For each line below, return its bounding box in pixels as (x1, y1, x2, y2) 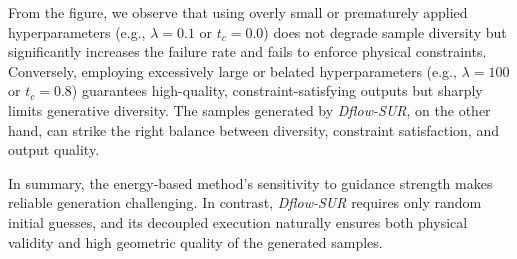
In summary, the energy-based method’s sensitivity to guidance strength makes (8, 172, 493, 193)
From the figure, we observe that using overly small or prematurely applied (8, 2, 468, 22)
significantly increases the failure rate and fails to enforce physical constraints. (8, 41, 487, 62)
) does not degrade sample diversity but (263, 21, 507, 42)
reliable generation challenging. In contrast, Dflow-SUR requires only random (8, 192, 482, 213)
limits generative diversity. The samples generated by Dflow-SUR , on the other (8, 99, 491, 120)
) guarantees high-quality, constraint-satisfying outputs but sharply (71, 80, 483, 101)
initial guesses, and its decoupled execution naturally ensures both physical (8, 211, 468, 232)
